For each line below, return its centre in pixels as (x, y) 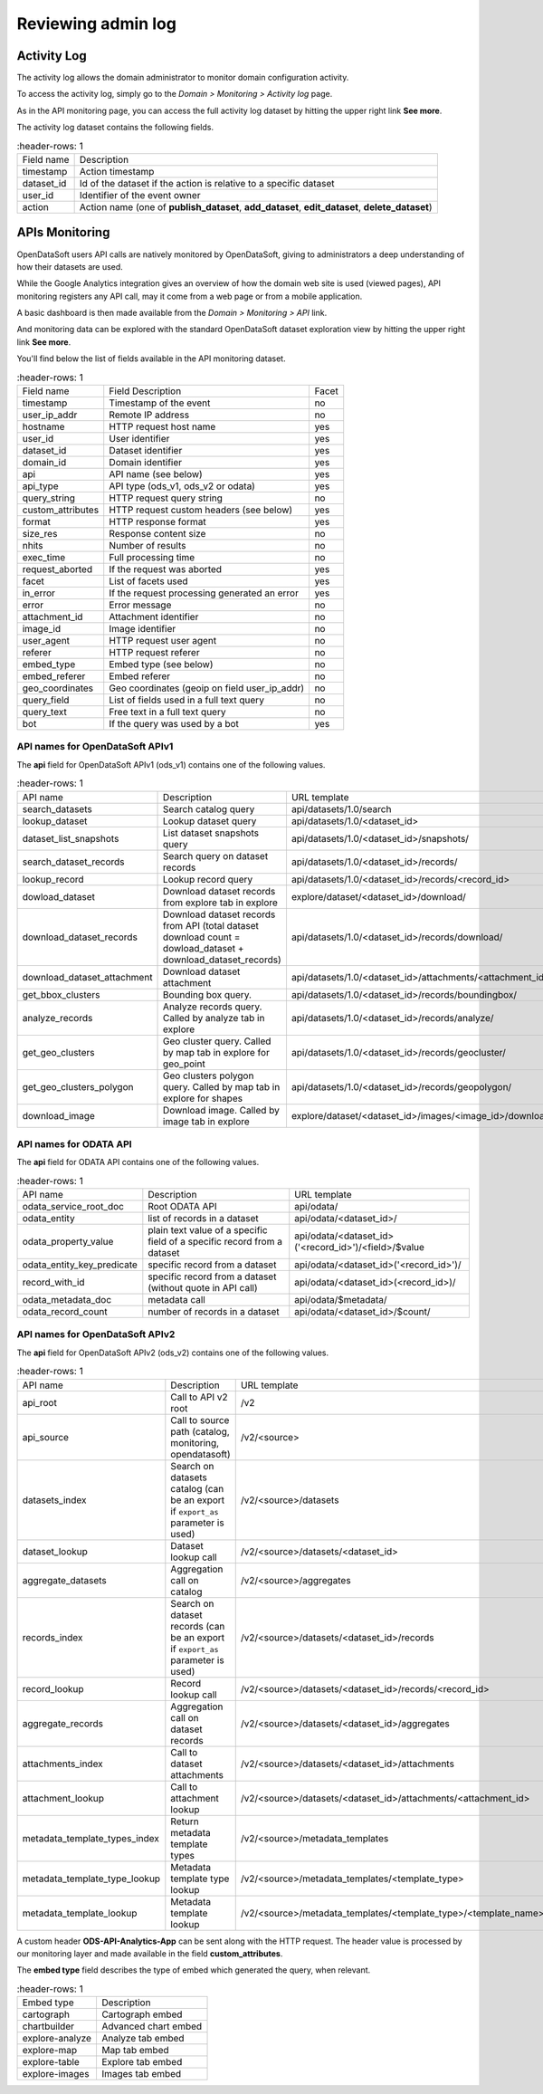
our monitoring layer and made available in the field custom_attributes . (150, 1953)
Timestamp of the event (160, 403)
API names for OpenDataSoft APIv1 (95, 747)
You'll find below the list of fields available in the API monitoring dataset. (151, 359)
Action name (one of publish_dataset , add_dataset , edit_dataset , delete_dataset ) (256, 207)
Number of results (148, 546)
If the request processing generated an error (204, 593)
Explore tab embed (142, 2062)
